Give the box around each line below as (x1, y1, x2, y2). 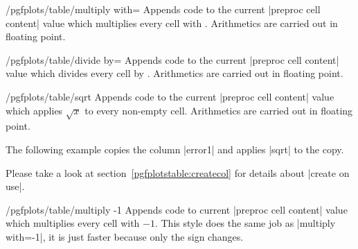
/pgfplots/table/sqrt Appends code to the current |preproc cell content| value (6, 89, 334, 103)
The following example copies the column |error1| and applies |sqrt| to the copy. (6, 141, 344, 156)
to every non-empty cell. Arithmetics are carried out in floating (84, 103, 353, 117)
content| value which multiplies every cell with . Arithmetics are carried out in (6, 15, 338, 30)
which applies (6, 103, 63, 117)
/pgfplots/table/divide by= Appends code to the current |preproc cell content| (6, 52, 339, 67)
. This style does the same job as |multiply (154, 216, 336, 230)
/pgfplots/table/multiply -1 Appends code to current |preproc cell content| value (6, 202, 348, 216)
